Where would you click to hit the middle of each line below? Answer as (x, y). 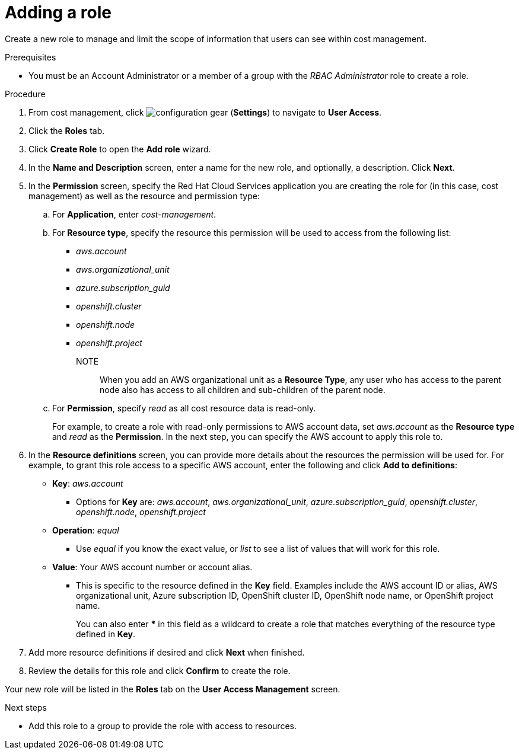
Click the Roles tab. (67, 130)
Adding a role (58, 12)
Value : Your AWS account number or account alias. (152, 567)
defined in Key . (106, 634)
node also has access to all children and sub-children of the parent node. (243, 389)
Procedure (25, 94)
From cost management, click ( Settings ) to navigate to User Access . (205, 112)
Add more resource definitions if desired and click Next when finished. (167, 652)
